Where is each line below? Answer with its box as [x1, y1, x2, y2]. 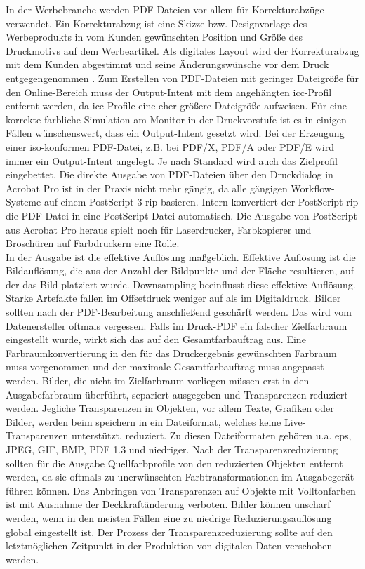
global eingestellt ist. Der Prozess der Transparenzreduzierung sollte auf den [6, 524, 333, 539]
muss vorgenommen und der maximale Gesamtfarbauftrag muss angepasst [6, 359, 324, 374]
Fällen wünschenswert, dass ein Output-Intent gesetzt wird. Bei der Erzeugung [6, 126, 345, 140]
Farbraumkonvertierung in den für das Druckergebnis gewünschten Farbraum [6, 345, 337, 360]
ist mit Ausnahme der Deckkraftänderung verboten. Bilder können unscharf [6, 497, 331, 511]
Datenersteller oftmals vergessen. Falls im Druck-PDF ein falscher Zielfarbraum [6, 318, 347, 333]
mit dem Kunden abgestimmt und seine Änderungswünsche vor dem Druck [6, 57, 329, 72]
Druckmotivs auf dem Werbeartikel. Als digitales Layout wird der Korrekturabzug [6, 43, 359, 58]
